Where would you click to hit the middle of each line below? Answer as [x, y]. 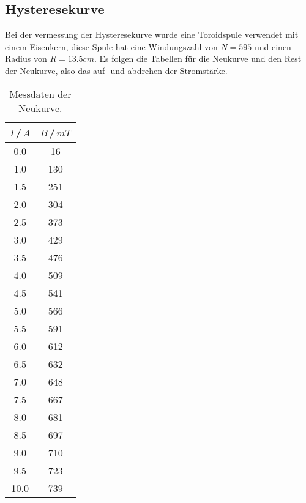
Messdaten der [40, 94]
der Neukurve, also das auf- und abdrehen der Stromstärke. [116, 70]
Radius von [26, 58]
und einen [273, 46]
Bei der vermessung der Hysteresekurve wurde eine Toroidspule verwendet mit [152, 35]
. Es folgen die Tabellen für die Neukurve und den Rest [198, 58]
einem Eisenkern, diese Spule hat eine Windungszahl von [111, 46]
